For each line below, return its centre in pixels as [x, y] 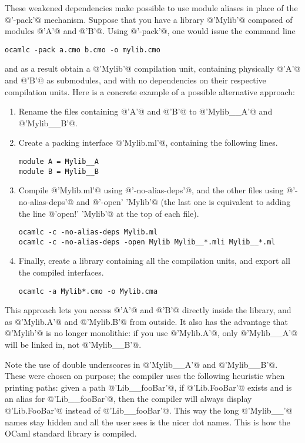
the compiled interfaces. [61, 272]
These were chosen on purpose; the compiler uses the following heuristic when [145, 376]
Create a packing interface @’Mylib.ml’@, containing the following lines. [148, 142]
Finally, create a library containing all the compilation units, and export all [154, 261]
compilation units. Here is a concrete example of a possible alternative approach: [150, 91]
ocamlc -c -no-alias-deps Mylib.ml [88, 232]
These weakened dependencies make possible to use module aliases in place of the [151, 8]
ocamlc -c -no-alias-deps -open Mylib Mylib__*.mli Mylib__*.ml [147, 242]
